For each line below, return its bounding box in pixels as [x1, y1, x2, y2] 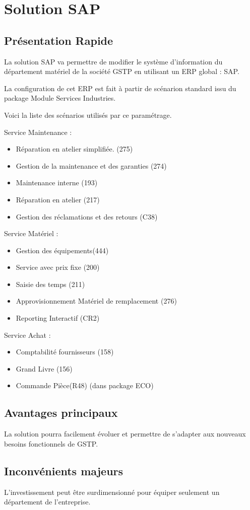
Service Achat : [4, 329, 51, 340]
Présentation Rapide [4, 32, 113, 48]
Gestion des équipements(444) [16, 245, 109, 255]
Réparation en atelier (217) [16, 194, 100, 204]
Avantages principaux [4, 405, 118, 420]
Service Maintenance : [4, 126, 72, 137]
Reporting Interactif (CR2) [16, 313, 100, 323]
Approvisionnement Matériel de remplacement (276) [16, 296, 177, 306]
